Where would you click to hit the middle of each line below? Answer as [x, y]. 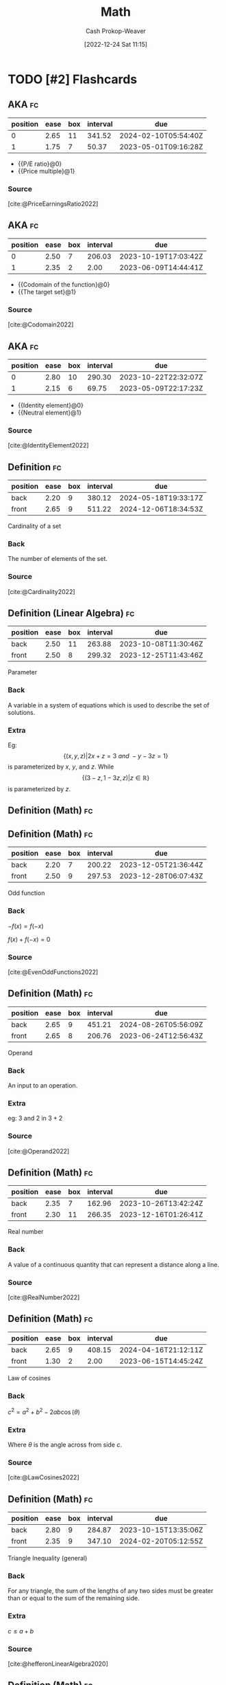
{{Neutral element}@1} [49, 412]
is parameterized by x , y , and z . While [61, 767]
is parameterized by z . [39, 789]
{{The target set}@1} [47, 291]
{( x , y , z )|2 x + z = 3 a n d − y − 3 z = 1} [116, 756]
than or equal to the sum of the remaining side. [74, 1598]
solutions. [22, 712]
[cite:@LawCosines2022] [43, 1477]
